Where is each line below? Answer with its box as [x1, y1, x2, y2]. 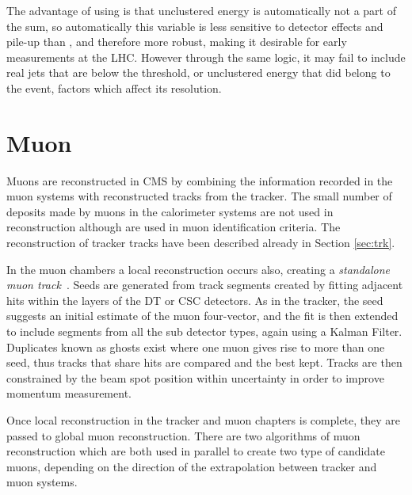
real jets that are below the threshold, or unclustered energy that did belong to [6, 64, 391, 81]
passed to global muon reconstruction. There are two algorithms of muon [6, 427, 360, 444]
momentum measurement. [6, 385, 132, 402]
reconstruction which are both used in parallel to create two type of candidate [6, 443, 385, 459]
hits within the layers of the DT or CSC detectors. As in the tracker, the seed [6, 291, 383, 308]
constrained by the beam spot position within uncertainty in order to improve [6, 369, 384, 386]
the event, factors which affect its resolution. [6, 79, 222, 96]
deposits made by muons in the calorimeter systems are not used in [6, 203, 334, 219]
